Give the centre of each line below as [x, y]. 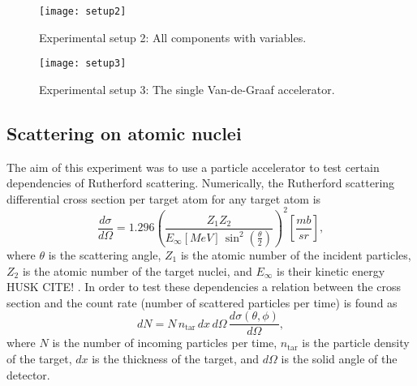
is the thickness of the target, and [176, 358]
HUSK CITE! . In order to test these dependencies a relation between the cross [204, 287]
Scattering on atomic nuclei [124, 133]
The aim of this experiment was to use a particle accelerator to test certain [193, 167]
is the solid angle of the [339, 358]
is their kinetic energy [331, 270]
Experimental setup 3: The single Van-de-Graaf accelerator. [187, 89]
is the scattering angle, [105, 254]
